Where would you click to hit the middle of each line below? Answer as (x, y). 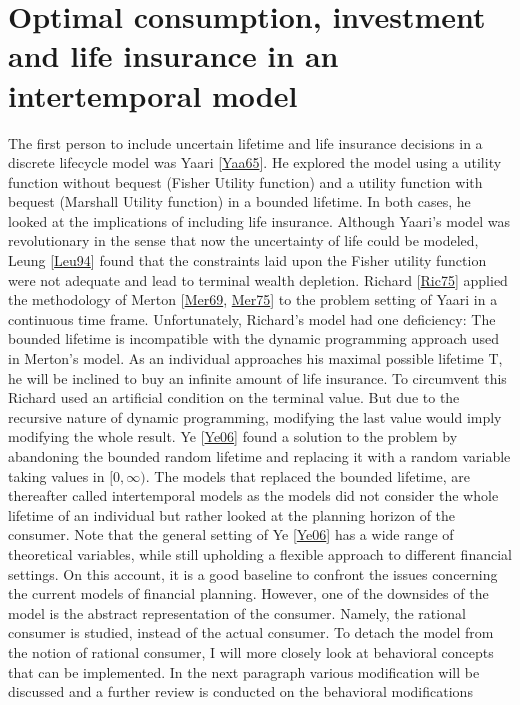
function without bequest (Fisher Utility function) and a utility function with (245, 181)
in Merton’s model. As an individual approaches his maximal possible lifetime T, (255, 358)
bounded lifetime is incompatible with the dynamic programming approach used (254, 338)
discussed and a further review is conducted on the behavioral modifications (240, 691)
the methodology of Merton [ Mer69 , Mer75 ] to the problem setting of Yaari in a (253, 299)
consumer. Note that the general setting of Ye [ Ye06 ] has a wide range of (231, 534)
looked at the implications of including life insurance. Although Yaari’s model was (259, 220)
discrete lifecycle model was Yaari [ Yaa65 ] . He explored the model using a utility (255, 162)
